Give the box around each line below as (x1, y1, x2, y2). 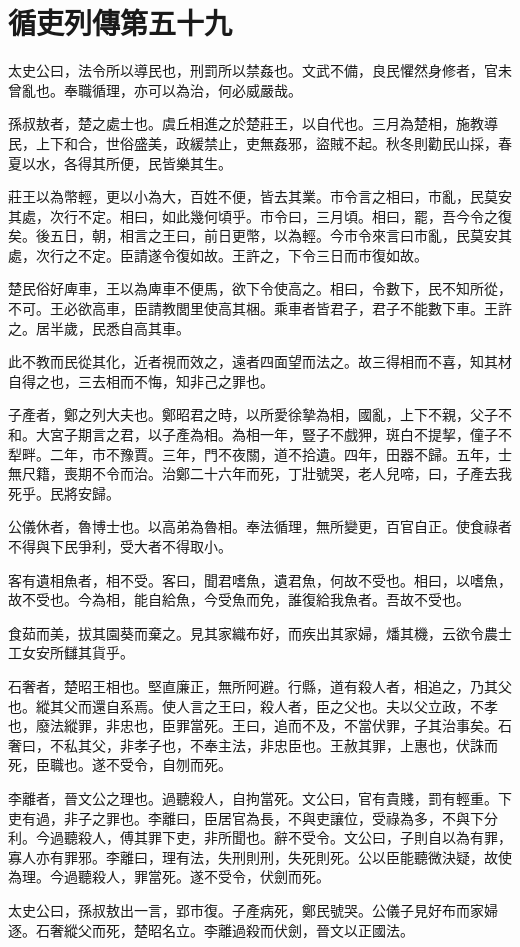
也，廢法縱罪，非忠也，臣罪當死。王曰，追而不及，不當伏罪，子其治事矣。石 (8, 715, 512, 736)
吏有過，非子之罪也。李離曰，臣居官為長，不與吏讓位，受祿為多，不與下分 (8, 807, 498, 828)
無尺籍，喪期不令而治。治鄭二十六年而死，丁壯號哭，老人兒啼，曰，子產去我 (8, 463, 512, 484)
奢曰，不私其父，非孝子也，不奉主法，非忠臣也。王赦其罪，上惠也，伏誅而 (8, 734, 498, 755)
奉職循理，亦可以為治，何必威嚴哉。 (63, 79, 302, 100)
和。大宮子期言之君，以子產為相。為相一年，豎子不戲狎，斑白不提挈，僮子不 (8, 424, 512, 445)
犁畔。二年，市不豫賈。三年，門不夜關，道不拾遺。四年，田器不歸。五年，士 (8, 443, 512, 464)
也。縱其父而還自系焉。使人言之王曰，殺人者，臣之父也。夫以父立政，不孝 (8, 695, 498, 716)
